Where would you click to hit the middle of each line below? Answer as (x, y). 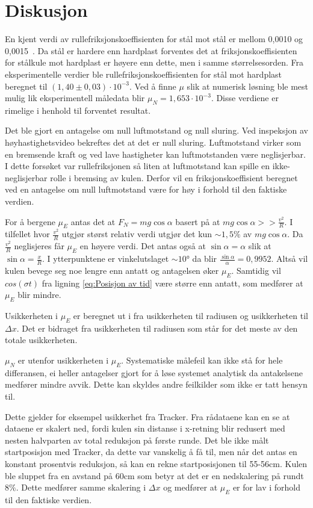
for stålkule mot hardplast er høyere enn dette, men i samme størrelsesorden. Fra (154, 62)
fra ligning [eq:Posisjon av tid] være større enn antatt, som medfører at (172, 283)
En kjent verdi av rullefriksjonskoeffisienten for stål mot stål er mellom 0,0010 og (154, 39)
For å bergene (30, 221)
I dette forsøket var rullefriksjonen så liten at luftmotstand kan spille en (138, 166)
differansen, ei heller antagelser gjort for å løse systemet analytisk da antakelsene (154, 372)
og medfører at (191, 487)
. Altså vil (290, 259)
